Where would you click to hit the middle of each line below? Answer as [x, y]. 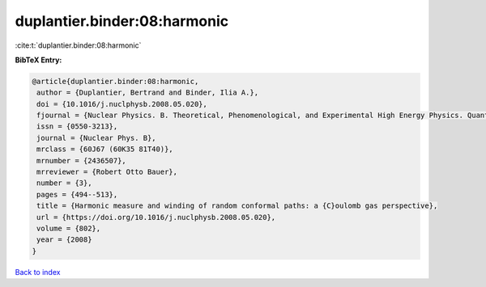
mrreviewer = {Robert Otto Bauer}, [107, 172]
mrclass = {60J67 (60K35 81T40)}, [105, 149]
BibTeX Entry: [38, 60]
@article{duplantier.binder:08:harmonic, [115, 81]
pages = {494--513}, [77, 194]
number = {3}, [64, 183]
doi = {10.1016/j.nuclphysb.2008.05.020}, [122, 104]
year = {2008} [64, 240]
